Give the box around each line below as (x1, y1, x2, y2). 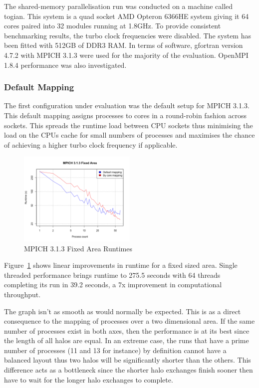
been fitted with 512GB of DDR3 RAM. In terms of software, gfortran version (4, 40, 243, 50)
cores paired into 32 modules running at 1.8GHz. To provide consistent (4, 20, 221, 31)
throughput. (4, 289, 41, 299)
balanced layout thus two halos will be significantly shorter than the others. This (4, 355, 251, 365)
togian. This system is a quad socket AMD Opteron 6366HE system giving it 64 (4, 10, 249, 21)
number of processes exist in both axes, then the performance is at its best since (4, 325, 250, 336)
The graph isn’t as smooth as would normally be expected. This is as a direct (4, 306, 241, 316)
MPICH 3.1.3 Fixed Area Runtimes (24, 243, 132, 253)
